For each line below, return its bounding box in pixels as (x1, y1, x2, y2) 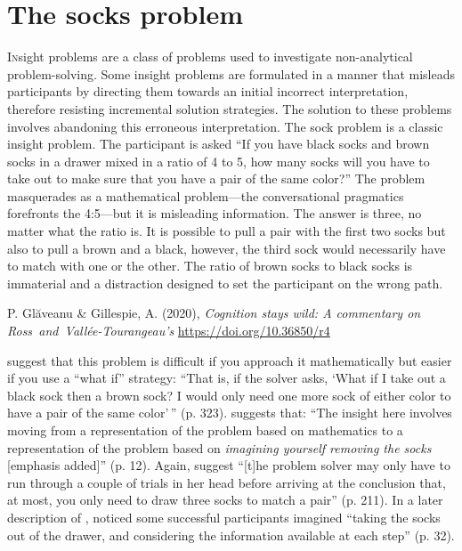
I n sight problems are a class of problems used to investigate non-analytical (7, 47, 413, 66)
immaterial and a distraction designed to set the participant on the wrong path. (7, 273, 443, 292)
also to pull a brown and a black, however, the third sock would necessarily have (7, 239, 446, 257)
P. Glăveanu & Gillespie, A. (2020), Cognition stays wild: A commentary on (7, 304, 421, 322)
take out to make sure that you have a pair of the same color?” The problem (7, 169, 426, 188)
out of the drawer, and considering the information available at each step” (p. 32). (7, 525, 455, 544)
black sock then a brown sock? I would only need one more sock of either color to (7, 385, 451, 404)
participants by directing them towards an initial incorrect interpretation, (7, 82, 409, 101)
